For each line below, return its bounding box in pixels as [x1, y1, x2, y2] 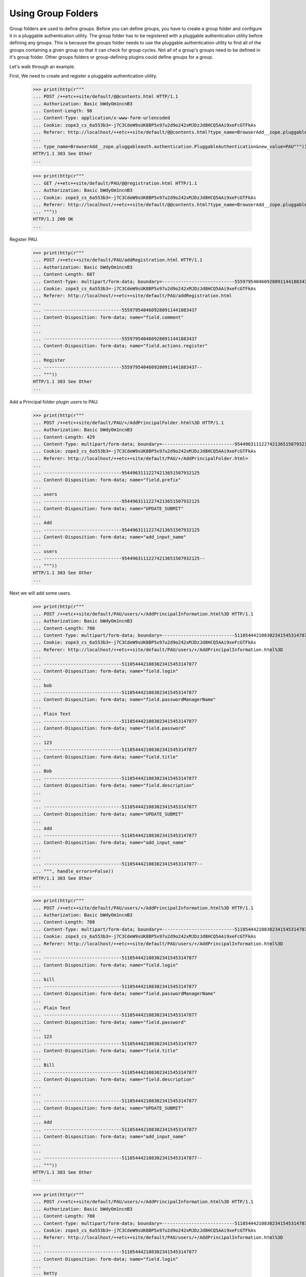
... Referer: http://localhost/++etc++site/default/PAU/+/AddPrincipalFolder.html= [33, 455, 248, 461]
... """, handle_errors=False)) [33, 868, 114, 874]
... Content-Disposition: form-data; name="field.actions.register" [33, 343, 208, 349]
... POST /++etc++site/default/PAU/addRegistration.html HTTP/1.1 [33, 257, 202, 263]
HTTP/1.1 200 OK [33, 216, 74, 222]
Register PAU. [9, 237, 38, 243]
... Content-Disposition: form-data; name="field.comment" [33, 314, 184, 320]
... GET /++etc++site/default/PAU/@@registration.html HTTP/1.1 [33, 180, 197, 186]
